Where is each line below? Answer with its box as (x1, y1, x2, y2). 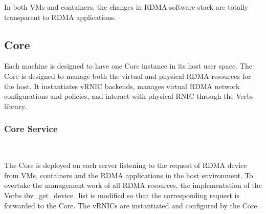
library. (4, 100, 27, 111)
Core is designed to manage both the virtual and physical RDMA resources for (4, 70, 251, 81)
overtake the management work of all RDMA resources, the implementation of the (4, 180, 262, 190)
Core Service (4, 122, 58, 135)
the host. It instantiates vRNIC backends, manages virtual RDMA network (4, 80, 240, 91)
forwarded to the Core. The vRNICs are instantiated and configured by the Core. (4, 200, 259, 210)
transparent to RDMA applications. (4, 11, 116, 22)
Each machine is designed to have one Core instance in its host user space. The (4, 60, 252, 71)
